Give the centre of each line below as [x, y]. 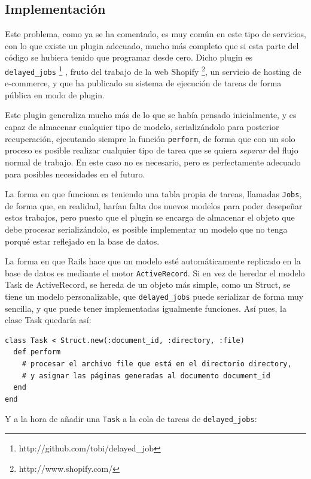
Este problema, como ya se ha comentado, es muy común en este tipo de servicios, [155, 34]
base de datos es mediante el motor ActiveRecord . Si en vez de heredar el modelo [155, 272]
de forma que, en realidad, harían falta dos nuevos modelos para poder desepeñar [154, 205]
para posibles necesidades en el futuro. [75, 174]
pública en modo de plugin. [55, 94]
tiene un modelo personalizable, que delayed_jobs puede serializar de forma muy [154, 296]
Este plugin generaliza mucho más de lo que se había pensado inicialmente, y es [151, 115]
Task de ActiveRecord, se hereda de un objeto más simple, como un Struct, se [148, 284]
